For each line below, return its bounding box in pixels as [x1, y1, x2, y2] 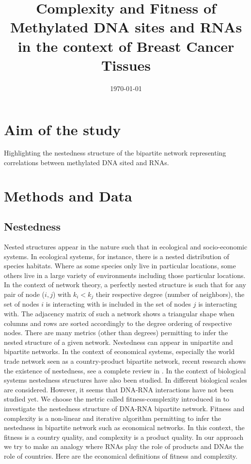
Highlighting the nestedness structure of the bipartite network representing [4, 148, 226, 158]
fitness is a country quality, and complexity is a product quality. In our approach [4, 432, 244, 442]
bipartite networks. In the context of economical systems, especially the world [4, 346, 235, 356]
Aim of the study [4, 120, 121, 139]
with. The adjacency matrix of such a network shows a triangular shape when [4, 309, 235, 318]
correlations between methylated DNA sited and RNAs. [4, 157, 169, 167]
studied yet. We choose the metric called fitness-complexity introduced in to [4, 394, 230, 404]
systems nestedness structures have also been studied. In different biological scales [4, 375, 247, 385]
